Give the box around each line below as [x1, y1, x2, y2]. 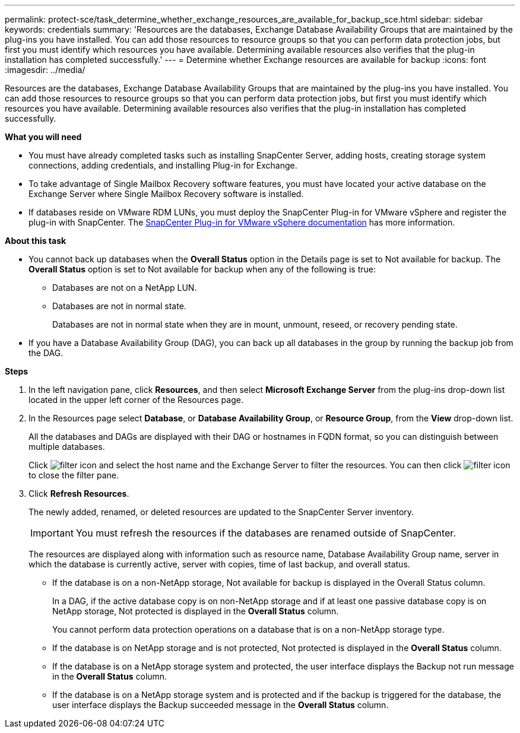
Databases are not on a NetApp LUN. [52, 283, 197, 293]
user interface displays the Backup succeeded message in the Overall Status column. [52, 700, 389, 710]
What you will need [5, 132, 82, 142]
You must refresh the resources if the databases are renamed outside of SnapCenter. [75, 527, 456, 539]
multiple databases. [28, 442, 105, 452]
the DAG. [28, 348, 64, 358]
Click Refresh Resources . [28, 488, 129, 499]
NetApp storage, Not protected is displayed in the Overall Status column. [52, 606, 339, 616]
